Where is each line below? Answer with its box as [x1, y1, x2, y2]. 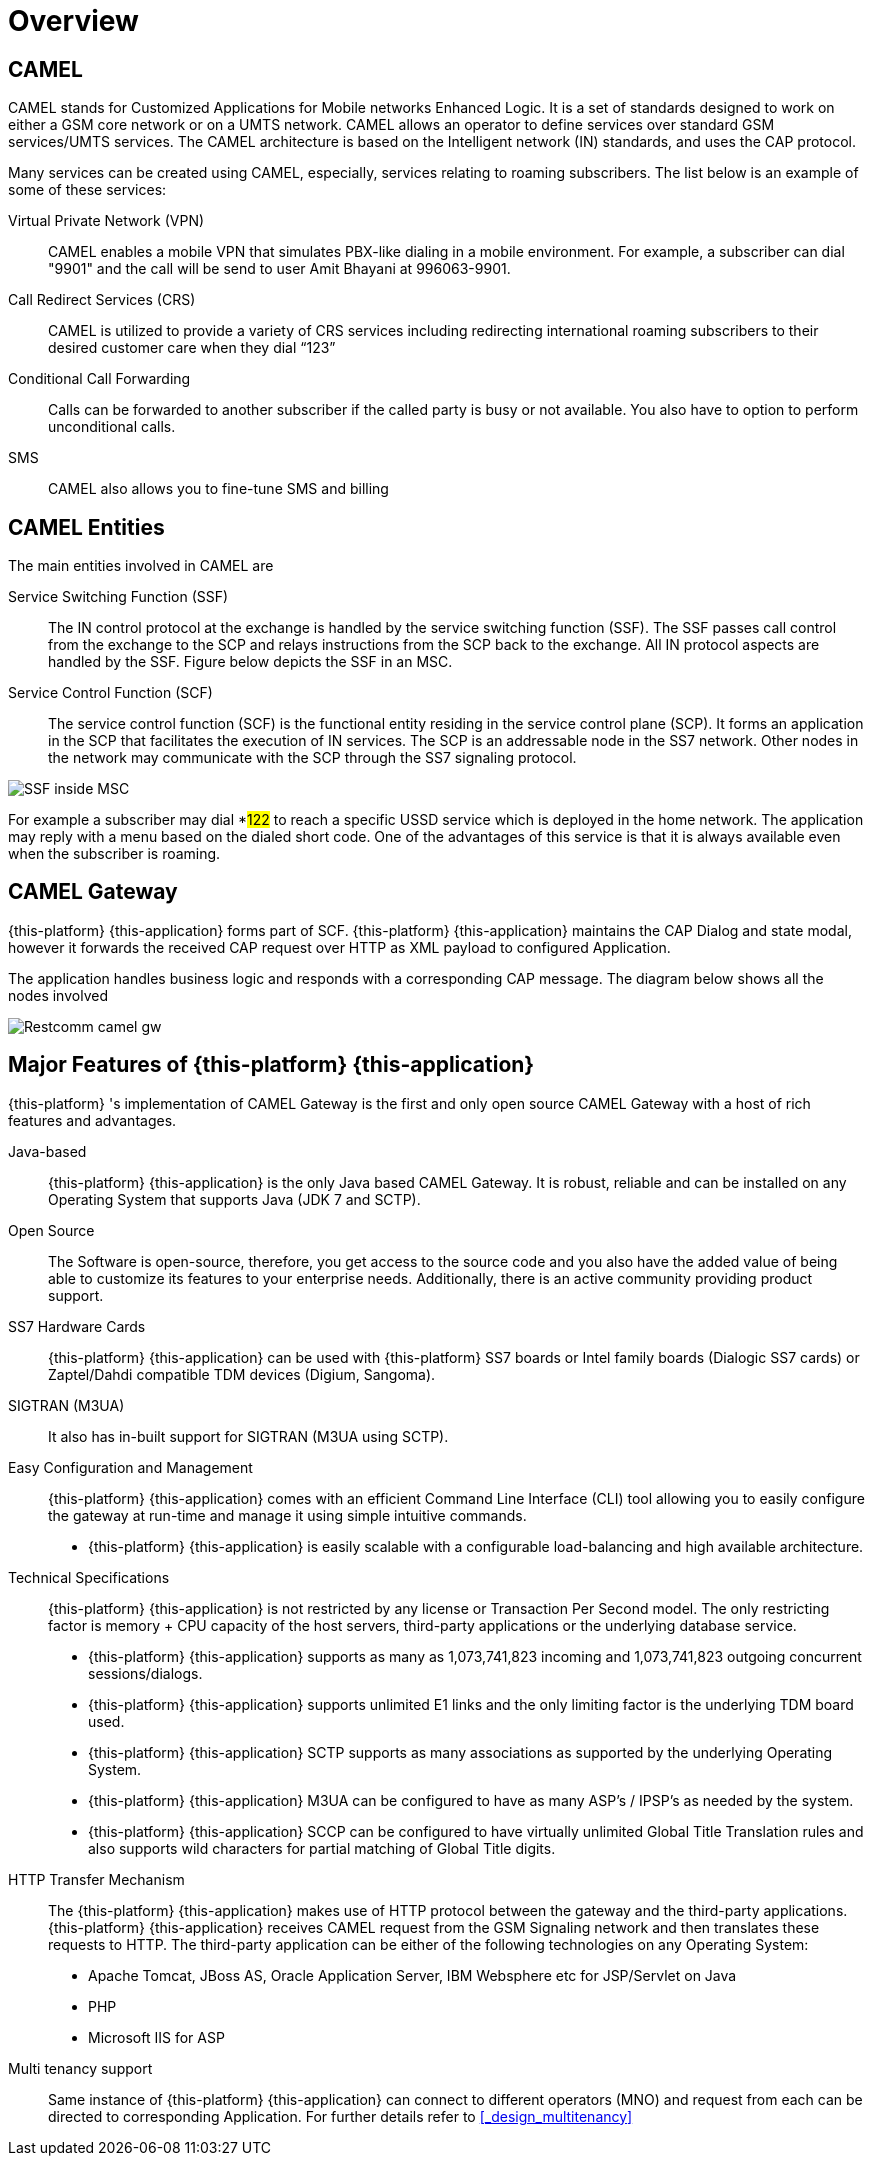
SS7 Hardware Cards [8, 1317, 146, 1335]
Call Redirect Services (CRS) [8, 291, 196, 309]
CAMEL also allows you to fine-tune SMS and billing [48, 480, 389, 498]
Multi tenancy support [8, 2059, 153, 2077]
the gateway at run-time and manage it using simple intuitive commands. [48, 1506, 527, 1524]
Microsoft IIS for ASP [88, 2028, 225, 2046]
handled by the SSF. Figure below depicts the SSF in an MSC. [48, 653, 453, 671]
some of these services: [8, 181, 167, 199]
